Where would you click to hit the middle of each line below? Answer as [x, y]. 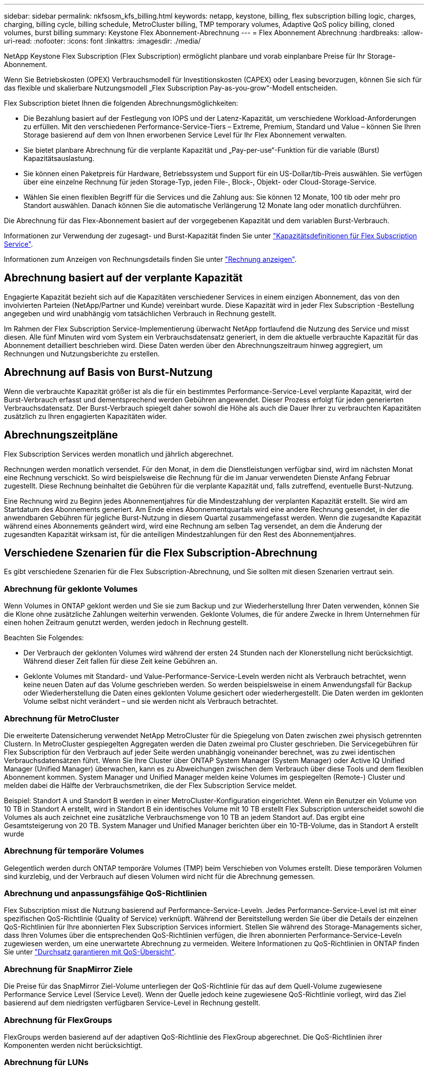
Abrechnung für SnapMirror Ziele [68, 969]
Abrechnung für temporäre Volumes [74, 851]
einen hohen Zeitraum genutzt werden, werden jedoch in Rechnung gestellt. [126, 623]
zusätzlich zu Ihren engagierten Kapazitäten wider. [86, 416]
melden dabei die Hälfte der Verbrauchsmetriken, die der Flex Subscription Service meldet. [150, 785]
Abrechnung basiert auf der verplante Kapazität [123, 278]
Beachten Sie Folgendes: [44, 638]
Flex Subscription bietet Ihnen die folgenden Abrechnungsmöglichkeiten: [121, 103]
